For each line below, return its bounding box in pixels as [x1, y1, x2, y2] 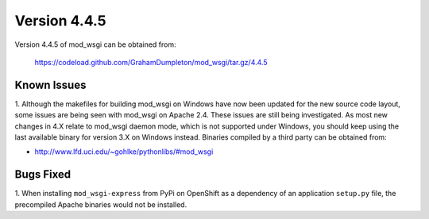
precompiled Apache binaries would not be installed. [14, 199, 187, 209]
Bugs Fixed [14, 167, 71, 182]
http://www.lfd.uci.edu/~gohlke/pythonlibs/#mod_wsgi [34, 147, 214, 156]
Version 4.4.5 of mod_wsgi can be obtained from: [14, 40, 176, 49]
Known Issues [14, 78, 87, 91]
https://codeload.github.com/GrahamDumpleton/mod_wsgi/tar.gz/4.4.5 [34, 57, 268, 67]
